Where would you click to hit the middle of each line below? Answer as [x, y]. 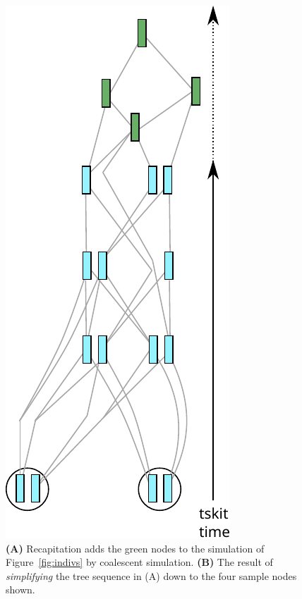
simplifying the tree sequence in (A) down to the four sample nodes [151, 575]
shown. [20, 589]
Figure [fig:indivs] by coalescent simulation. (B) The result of [139, 562]
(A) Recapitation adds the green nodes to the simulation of [135, 548]
